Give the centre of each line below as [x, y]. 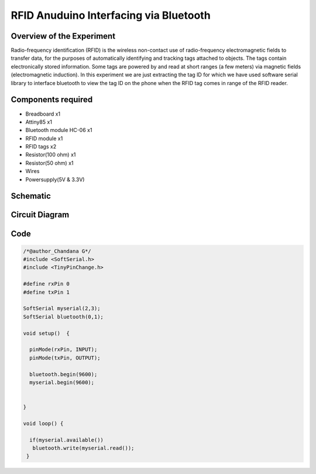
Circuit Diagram [40, 215]
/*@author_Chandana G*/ [57, 251]
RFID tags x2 [41, 147]
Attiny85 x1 [39, 122]
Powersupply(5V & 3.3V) [55, 180]
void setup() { [47, 333]
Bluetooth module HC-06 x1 [59, 130]
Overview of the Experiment [63, 36]
